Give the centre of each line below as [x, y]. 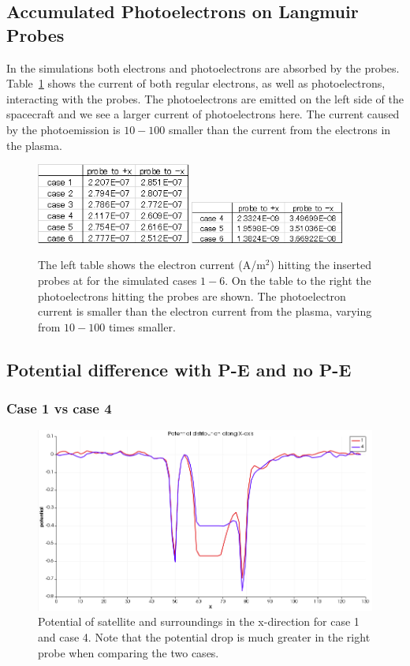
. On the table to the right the [298, 281]
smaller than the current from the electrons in [280, 129]
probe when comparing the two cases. [129, 652]
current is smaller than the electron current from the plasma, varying [205, 311]
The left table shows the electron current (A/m [152, 265]
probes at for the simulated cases [117, 281]
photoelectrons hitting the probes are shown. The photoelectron [192, 296]
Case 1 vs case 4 [59, 408]
